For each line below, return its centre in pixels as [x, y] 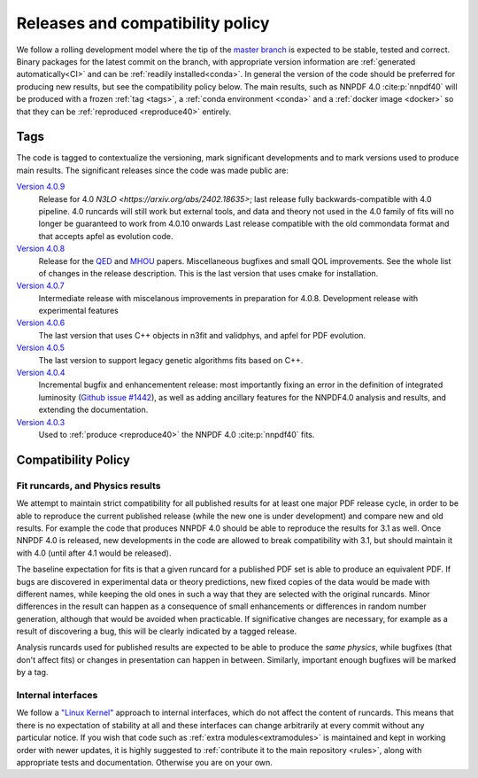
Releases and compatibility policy [143, 23]
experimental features [78, 311]
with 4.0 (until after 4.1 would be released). [94, 553]
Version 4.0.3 [41, 422]
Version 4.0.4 [41, 373]
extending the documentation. [93, 410]
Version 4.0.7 [41, 286]
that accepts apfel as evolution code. [106, 236]
